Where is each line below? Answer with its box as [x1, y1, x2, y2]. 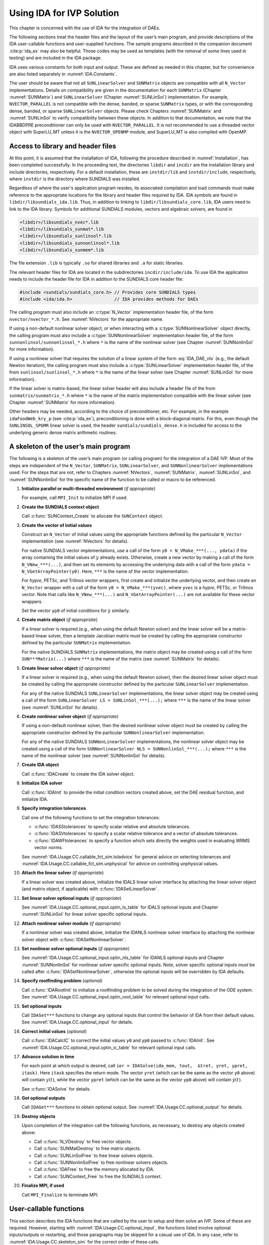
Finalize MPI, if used [21, 1183, 64, 1189]
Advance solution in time [21, 1054, 75, 1059]
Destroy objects [21, 1113, 56, 1119]
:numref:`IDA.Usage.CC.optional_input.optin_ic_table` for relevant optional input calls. [21, 1044, 197, 1050]
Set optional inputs [21, 1003, 62, 1009]
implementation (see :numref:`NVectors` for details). [21, 538, 129, 544]
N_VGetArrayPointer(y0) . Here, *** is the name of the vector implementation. [21, 568, 189, 574]
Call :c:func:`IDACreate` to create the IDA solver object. [21, 771, 134, 777]
